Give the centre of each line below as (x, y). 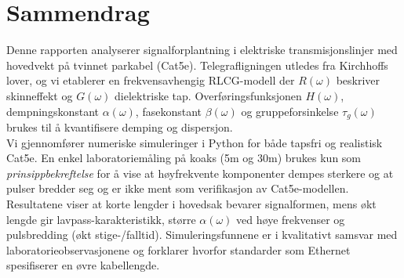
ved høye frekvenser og (291, 219)
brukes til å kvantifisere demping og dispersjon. (120, 126)
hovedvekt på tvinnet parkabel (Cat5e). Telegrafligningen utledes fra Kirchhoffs (197, 65)
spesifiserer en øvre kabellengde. (83, 265)
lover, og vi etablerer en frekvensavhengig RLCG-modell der (151, 80)
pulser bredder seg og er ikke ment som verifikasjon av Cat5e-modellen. (178, 188)
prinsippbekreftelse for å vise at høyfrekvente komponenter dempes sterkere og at (200, 173)
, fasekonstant (168, 111)
